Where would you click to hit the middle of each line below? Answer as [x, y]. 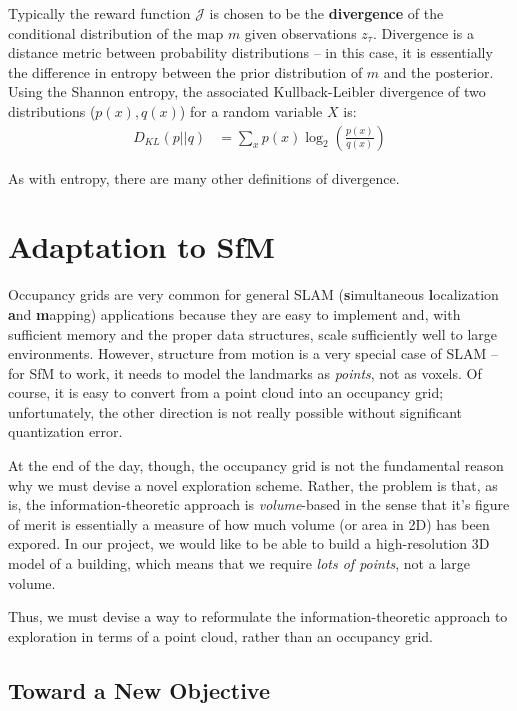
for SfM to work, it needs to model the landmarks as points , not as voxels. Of [245, 372]
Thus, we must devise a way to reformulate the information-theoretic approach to [258, 616]
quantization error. [65, 431]
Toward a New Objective [139, 689]
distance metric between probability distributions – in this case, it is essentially [250, 52]
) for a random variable [251, 110]
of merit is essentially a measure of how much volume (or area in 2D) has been [249, 523]
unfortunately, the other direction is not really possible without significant [235, 411]
